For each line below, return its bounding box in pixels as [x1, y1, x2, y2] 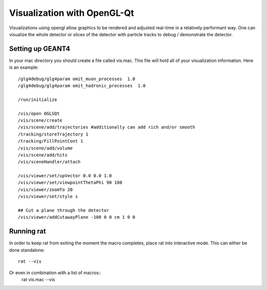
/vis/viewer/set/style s [18, 193, 78, 199]
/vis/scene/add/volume [18, 145, 73, 151]
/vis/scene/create [18, 117, 63, 123]
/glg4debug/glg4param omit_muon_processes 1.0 [18, 76, 135, 82]
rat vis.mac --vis [21, 276, 55, 282]
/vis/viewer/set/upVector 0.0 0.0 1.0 [18, 173, 112, 179]
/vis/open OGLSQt [18, 110, 60, 116]
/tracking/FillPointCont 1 [18, 139, 84, 144]
